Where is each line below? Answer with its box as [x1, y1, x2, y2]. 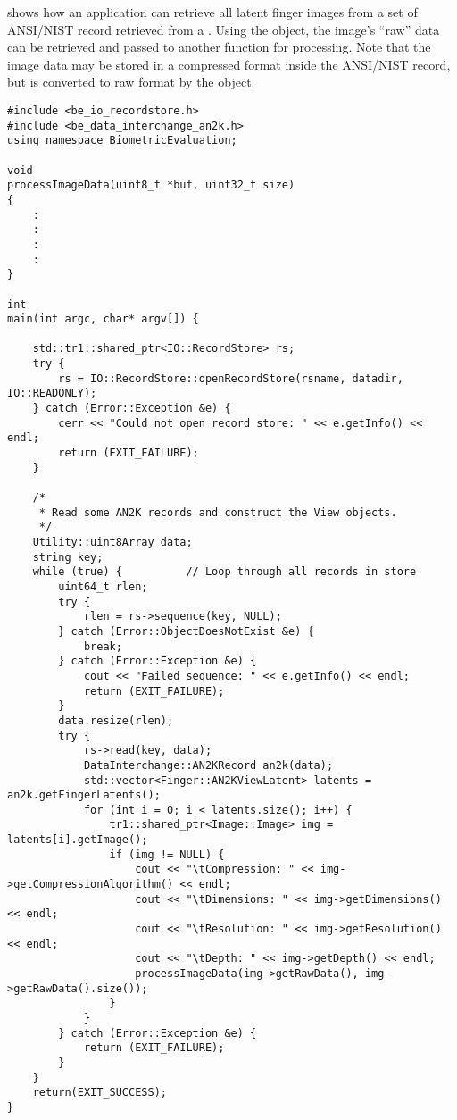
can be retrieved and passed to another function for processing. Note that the [7, 38, 431, 56]
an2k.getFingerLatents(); [7, 789, 161, 802]
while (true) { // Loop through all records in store [32, 565, 417, 579]
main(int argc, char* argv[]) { [7, 313, 199, 326]
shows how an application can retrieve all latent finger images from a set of [7, 3, 418, 21]
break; [83, 639, 122, 653]
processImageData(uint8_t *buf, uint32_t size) [7, 179, 295, 192]
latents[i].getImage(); [7, 833, 148, 847]
